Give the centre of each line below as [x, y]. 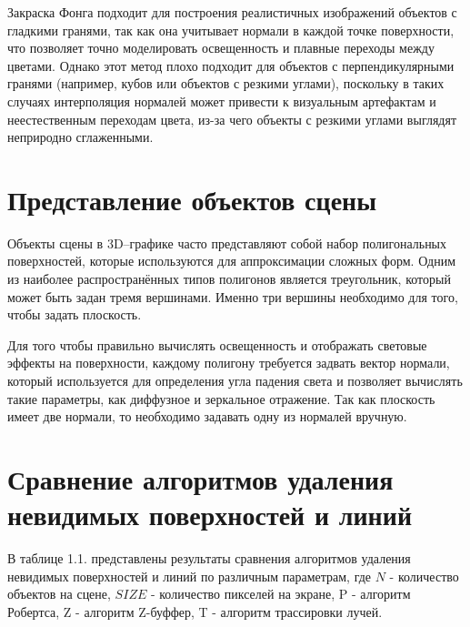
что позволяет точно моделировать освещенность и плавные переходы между [221, 48]
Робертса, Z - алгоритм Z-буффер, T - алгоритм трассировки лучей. [195, 611]
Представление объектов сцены [192, 199]
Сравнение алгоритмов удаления [200, 479]
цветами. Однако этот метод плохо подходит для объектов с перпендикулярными [231, 65]
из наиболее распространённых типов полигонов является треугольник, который [229, 279]
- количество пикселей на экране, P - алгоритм [280, 594]
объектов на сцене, [59, 594]
